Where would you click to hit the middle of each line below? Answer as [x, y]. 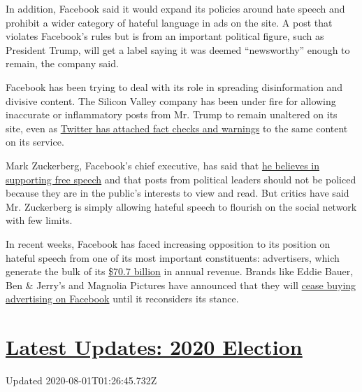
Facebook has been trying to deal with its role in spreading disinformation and [174, 86]
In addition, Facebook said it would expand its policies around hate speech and [175, 8]
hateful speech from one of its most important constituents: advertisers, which [173, 257]
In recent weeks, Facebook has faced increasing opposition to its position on [168, 243]
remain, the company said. [62, 63]
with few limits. [39, 220]
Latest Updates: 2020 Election [154, 347]
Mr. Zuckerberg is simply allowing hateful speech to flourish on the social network [181, 206]
